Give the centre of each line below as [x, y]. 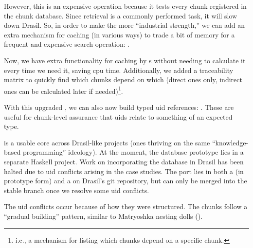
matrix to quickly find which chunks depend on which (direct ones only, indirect [123, 80]
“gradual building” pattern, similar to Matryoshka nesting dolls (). [103, 216]
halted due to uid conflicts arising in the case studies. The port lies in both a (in [124, 171]
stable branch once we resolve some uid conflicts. [77, 190]
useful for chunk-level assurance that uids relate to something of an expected [118, 116]
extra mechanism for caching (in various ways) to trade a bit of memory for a [119, 34]
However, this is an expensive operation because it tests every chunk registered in [125, 6]
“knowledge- [230, 142]
